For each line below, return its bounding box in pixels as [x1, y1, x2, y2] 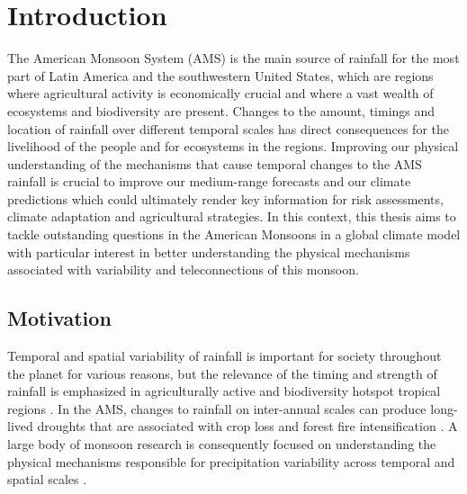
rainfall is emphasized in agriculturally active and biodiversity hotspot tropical [7, 382, 441, 400]
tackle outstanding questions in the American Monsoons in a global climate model [7, 225, 461, 244]
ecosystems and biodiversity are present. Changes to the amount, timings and [7, 101, 436, 120]
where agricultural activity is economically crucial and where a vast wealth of [7, 84, 434, 103]
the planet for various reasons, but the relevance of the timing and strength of [7, 364, 437, 382]
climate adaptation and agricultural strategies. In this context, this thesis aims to [7, 207, 456, 226]
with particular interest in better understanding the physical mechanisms [7, 242, 410, 261]
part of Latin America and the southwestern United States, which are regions [7, 66, 434, 85]
